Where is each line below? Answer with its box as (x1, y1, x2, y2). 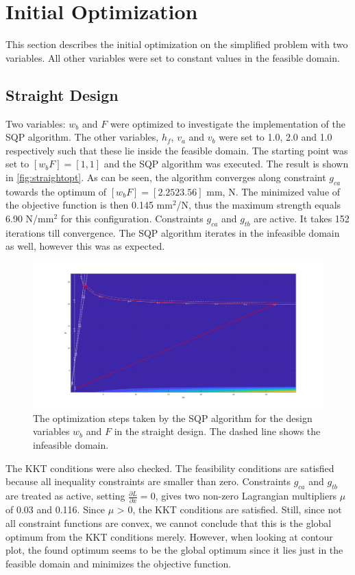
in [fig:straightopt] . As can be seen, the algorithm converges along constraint (5, 169, 326, 184)
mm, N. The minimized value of (206, 184, 341, 198)
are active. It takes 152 (254, 211, 350, 225)
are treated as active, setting (5, 489, 125, 503)
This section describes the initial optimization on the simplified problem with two (5, 37, 348, 51)
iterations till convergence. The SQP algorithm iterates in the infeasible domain (5, 225, 340, 239)
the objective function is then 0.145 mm (5, 198, 173, 212)
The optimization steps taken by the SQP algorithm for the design (33, 410, 313, 425)
